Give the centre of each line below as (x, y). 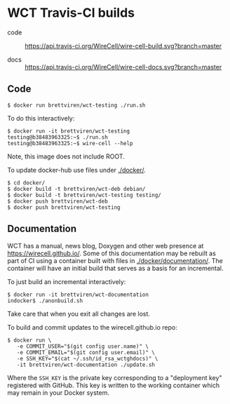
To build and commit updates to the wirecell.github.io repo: (92, 327)
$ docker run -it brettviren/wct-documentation (78, 295)
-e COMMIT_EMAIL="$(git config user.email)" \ (86, 352)
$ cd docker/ (26, 183)
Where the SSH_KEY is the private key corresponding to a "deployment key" (115, 377)
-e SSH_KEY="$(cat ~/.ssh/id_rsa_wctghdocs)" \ (87, 358)
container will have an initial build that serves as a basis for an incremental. (115, 268)
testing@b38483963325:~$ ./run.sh (58, 137)
